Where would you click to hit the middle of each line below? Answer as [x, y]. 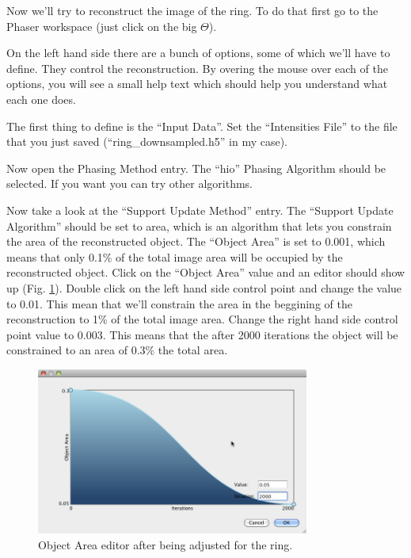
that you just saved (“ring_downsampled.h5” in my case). [147, 141]
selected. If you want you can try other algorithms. [129, 183]
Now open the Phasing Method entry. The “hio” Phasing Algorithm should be [196, 168]
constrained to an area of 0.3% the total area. [117, 350]
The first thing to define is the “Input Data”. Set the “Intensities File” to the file [202, 126]
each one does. [41, 99]
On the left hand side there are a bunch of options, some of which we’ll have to [198, 53]
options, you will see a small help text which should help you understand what [197, 84]
